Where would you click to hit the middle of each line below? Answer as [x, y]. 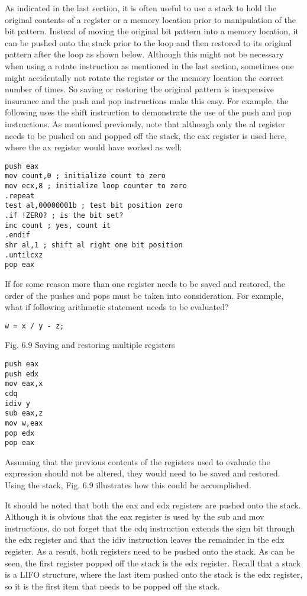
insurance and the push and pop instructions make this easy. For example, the [147, 100]
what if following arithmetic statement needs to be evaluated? [117, 307]
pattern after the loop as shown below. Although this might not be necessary [144, 54]
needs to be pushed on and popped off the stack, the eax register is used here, [146, 135]
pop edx [20, 433]
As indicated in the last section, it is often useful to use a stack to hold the [141, 8]
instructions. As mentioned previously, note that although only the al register [145, 123]
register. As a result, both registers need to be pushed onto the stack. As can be [150, 551]
